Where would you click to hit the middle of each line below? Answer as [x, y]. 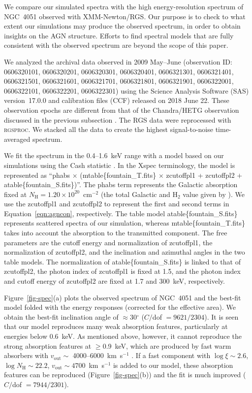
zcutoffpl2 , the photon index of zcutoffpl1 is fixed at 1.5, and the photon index [122, 271]
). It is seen [221, 316]
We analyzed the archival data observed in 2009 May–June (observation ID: [118, 61]
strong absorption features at [48, 345]
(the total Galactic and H [139, 194]
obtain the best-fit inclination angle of [61, 316]
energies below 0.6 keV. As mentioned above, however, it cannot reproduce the [123, 336]
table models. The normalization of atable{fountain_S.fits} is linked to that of [122, 261]
